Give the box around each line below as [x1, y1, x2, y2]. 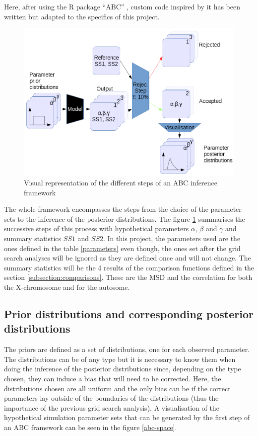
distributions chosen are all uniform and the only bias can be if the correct [4, 383, 231, 393]
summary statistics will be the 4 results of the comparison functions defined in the [4, 262, 254, 272]
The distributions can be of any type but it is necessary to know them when [4, 353, 236, 364]
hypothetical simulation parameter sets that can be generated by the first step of [4, 412, 250, 423]
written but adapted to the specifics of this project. [4, 11, 160, 21]
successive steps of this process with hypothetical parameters [4, 223, 189, 234]
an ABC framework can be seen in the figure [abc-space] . [4, 422, 177, 432]
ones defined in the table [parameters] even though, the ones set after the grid [4, 243, 241, 253]
